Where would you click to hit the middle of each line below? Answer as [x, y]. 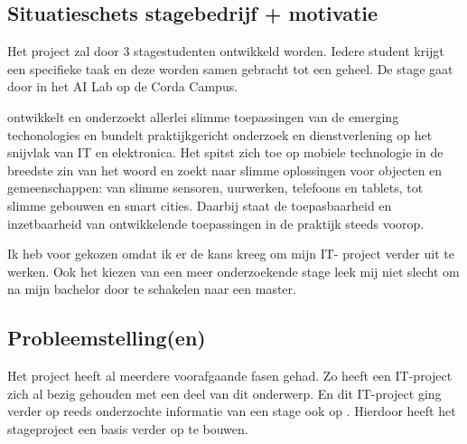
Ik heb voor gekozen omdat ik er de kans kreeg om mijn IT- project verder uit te [231, 254]
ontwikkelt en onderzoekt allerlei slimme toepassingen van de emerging [203, 116]
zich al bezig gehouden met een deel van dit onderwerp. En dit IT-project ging [224, 393]
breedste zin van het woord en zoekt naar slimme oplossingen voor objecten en [225, 170]
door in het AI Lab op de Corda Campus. [123, 86]
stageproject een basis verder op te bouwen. [128, 428]
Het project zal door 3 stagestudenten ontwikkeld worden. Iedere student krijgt [226, 51]
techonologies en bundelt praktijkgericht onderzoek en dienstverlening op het [220, 134]
